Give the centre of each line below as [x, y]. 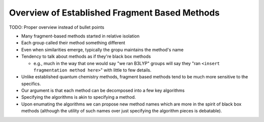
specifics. [31, 84]
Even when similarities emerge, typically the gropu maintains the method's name [102, 50]
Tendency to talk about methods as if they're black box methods [86, 56]
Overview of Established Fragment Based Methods [114, 13]
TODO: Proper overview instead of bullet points [57, 27]
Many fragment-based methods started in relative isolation [80, 36]
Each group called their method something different [73, 43]
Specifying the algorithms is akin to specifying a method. [79, 97]
